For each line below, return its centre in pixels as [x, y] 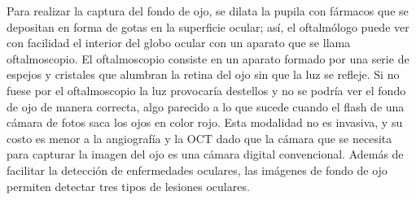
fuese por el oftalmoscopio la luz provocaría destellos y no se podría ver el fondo [206, 90]
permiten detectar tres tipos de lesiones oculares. [128, 186]
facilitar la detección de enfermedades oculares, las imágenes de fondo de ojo [197, 170]
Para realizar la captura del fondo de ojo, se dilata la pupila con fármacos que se [208, 11]
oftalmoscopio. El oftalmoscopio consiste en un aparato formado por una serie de [208, 58]
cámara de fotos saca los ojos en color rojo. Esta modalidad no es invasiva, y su [205, 122]
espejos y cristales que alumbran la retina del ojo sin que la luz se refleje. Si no [203, 74]
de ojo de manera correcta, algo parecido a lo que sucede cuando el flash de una [206, 106]
